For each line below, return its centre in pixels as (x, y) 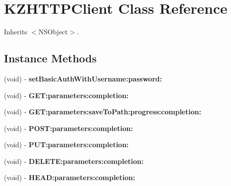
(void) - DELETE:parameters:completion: (74, 161)
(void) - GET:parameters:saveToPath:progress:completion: (103, 112)
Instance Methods (50, 58)
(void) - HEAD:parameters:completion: (70, 177)
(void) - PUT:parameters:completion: (66, 145)
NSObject (53, 32)
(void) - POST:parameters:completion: (68, 128)
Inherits (16, 32)
